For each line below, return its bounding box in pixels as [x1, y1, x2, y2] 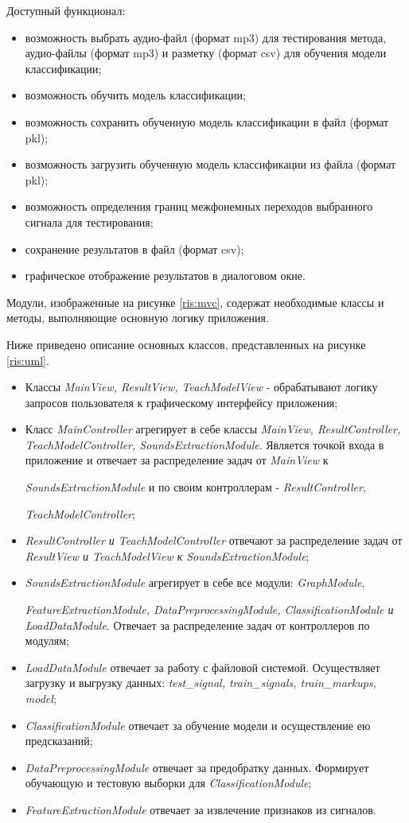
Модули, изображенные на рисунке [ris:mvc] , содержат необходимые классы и [6, 293, 384, 310]
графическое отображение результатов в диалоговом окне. [25, 267, 306, 284]
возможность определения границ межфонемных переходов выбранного [25, 198, 373, 215]
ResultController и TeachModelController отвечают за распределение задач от [25, 532, 403, 549]
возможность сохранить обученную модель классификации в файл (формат [25, 113, 389, 130]
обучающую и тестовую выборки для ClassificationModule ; [25, 774, 312, 791]
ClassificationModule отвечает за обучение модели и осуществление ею [25, 716, 371, 733]
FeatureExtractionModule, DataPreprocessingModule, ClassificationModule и [25, 601, 394, 618]
